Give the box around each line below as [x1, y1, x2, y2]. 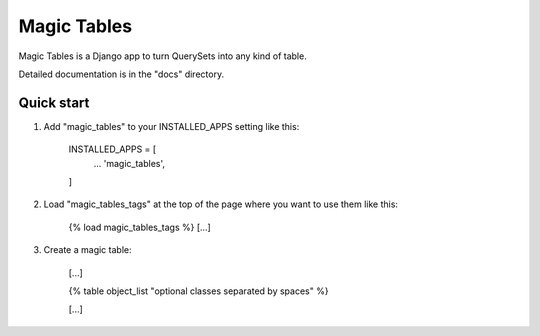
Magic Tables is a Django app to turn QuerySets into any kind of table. [18, 50, 307, 62]
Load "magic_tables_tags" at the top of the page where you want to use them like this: [43, 198, 399, 210]
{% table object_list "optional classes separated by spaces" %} [68, 285, 329, 297]
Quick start [18, 94, 90, 111]
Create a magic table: [43, 244, 132, 256]
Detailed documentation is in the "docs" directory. [18, 68, 225, 80]
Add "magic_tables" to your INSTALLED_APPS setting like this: [43, 120, 300, 132]
